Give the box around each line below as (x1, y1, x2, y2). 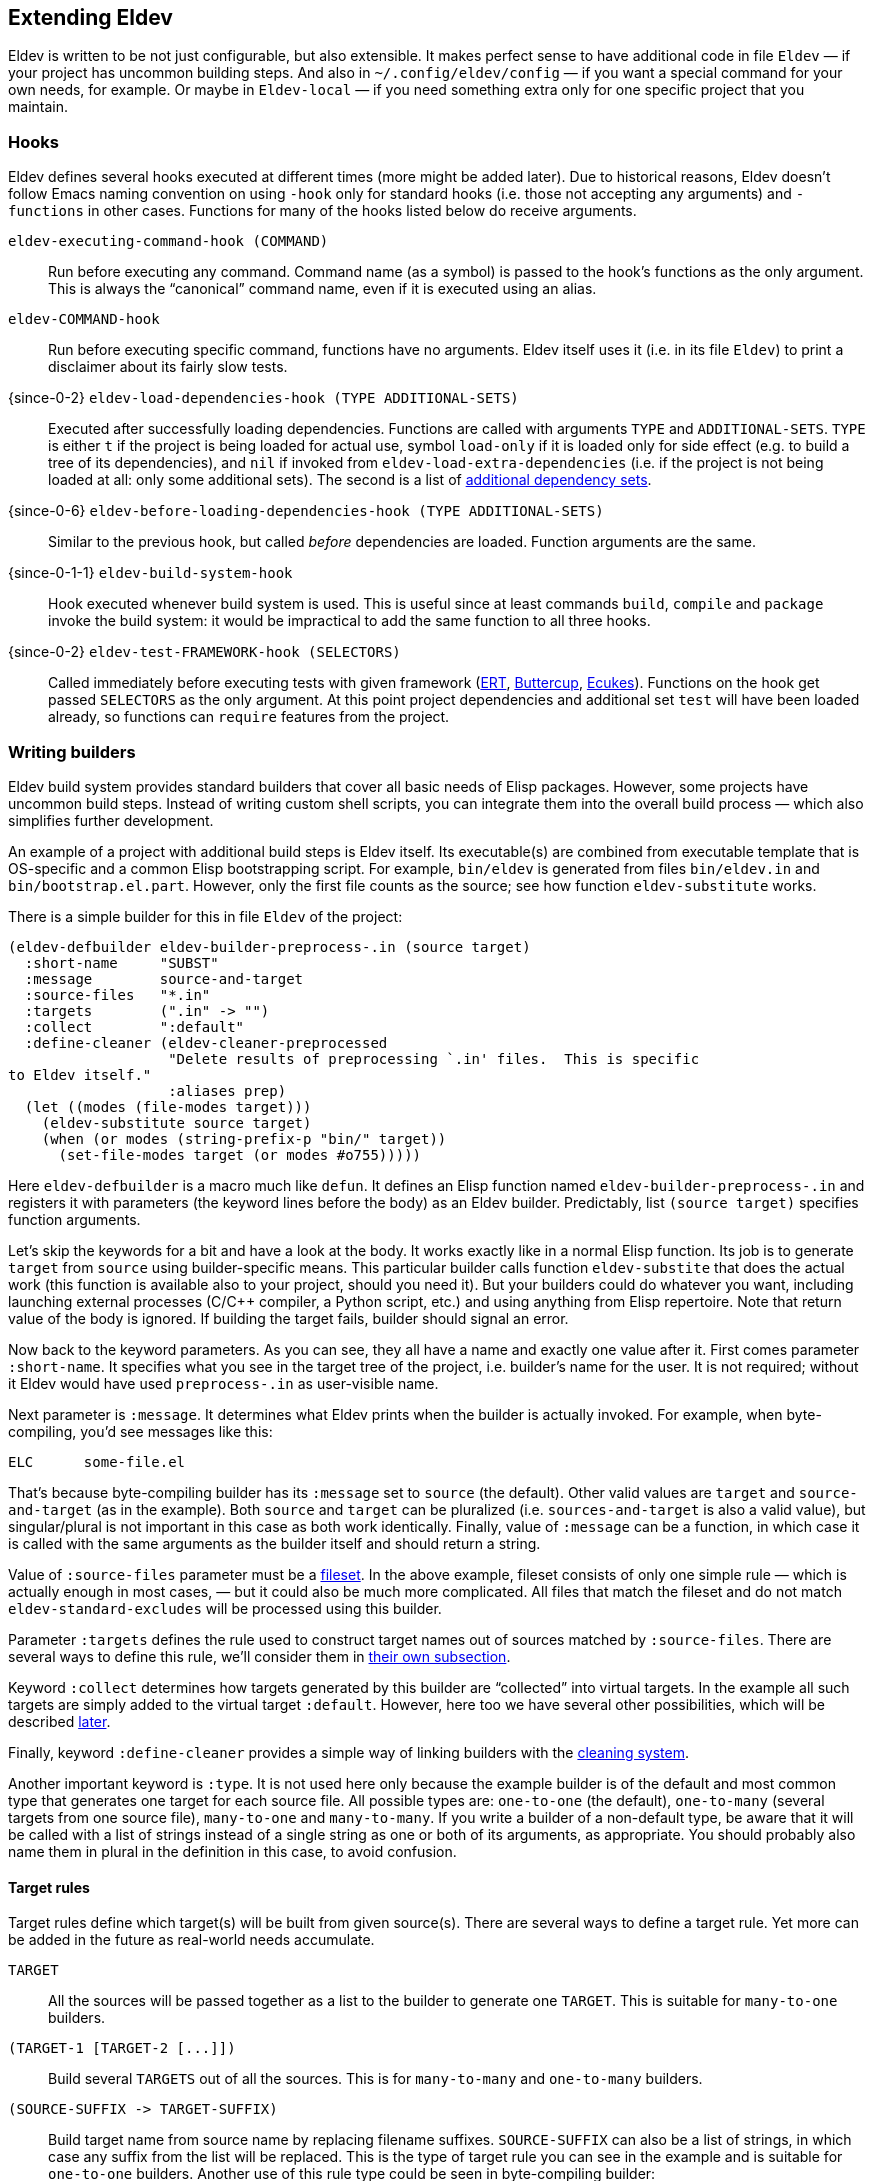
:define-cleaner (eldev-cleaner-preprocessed (24, 1034, 388, 1051)
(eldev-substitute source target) (41, 1114, 312, 1131)
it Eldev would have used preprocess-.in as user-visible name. (8, 1374, 439, 1392)
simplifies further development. (8, 811, 214, 829)
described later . (8, 1712, 111, 1730)
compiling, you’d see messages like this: (8, 1422, 273, 1440)
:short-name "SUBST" (24, 954, 219, 971)
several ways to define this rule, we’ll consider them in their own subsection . (8, 1647, 511, 1665)
